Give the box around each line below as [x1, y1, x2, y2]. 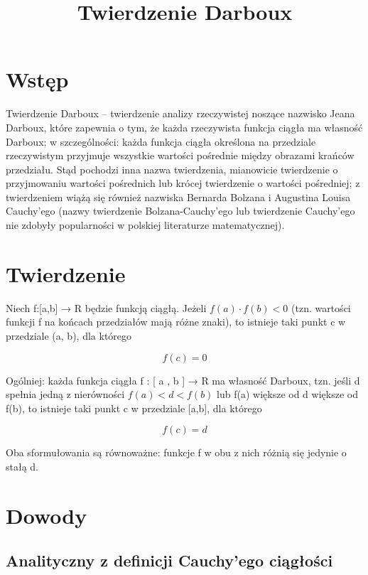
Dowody [6, 500, 87, 530]
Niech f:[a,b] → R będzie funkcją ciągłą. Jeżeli [6, 300, 207, 315]
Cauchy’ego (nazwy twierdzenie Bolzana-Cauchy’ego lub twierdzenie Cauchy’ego [6, 203, 355, 218]
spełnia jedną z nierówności [6, 387, 125, 402]
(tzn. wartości [291, 300, 351, 315]
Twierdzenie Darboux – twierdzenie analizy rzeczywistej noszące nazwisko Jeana [6, 106, 355, 121]
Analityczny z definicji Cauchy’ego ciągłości [6, 549, 333, 571]
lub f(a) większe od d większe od [217, 387, 358, 402]
